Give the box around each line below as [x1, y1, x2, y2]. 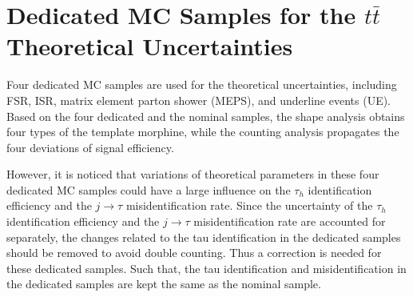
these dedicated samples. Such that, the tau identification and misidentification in [6, 259, 407, 276]
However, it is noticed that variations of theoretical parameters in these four [6, 166, 379, 183]
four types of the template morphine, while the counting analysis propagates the [6, 123, 399, 140]
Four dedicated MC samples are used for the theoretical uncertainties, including [6, 76, 397, 93]
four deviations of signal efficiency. [6, 138, 174, 155]
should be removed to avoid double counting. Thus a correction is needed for [6, 244, 382, 261]
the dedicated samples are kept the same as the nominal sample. [6, 275, 321, 292]
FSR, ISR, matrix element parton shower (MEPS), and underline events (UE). [6, 91, 391, 108]
